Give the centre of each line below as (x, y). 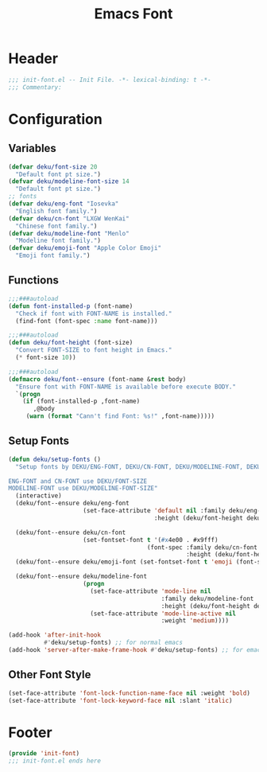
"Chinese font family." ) (56, 226)
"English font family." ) (56, 211)
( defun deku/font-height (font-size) (71, 343)
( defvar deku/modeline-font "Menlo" (69, 233)
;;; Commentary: (35, 87)
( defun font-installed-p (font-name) (71, 306)
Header (33, 58)
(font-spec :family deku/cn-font (202, 547)
